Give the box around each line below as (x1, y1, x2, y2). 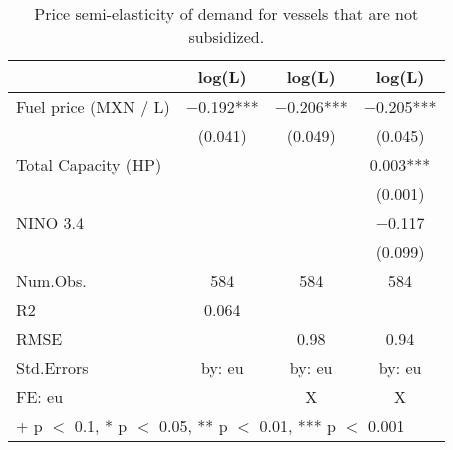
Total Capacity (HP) (16, 153, 162, 176)
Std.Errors (16, 356, 89, 379)
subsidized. (188, 25, 265, 48)
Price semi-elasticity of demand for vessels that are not (34, 2, 419, 25)
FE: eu (16, 385, 64, 408)
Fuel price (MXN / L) (16, 95, 170, 118)
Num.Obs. (16, 269, 87, 292)
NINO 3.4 (16, 211, 85, 234)
